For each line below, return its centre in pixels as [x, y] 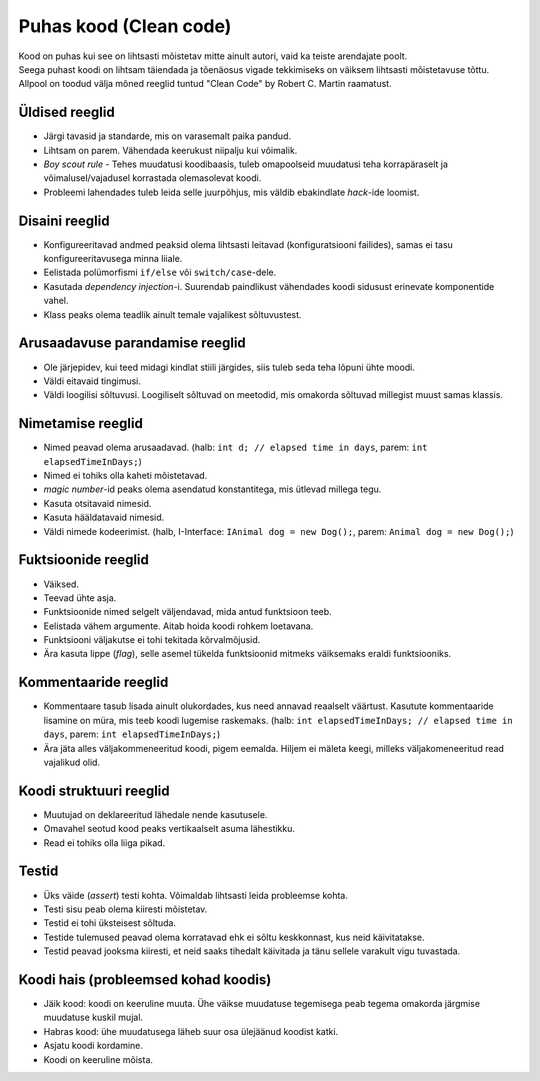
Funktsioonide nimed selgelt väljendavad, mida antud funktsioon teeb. [187, 612]
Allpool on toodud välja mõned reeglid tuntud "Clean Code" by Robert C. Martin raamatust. [205, 84]
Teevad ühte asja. [80, 597]
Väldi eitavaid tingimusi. [92, 381]
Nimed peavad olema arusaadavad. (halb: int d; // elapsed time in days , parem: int [235, 447]
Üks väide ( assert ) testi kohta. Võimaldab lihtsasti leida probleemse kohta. [196, 895]
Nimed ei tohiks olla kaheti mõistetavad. [125, 476]
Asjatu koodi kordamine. [93, 1046]
